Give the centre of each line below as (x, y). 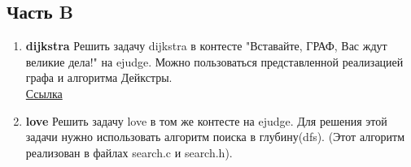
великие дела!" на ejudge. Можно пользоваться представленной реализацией (214, 61)
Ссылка (44, 93)
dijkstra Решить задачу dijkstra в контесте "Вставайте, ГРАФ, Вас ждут (206, 46)
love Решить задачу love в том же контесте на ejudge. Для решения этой (206, 120)
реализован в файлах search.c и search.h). (129, 152)
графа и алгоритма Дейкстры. (99, 77)
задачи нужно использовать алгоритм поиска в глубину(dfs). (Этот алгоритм (215, 137)
